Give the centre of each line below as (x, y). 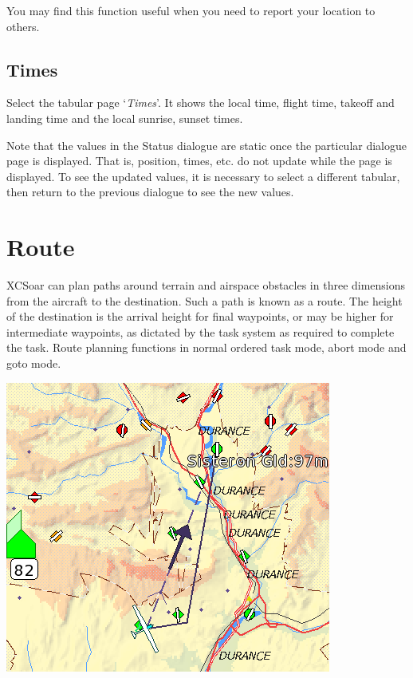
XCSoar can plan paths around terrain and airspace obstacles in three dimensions (206, 285)
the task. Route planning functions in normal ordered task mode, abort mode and (206, 347)
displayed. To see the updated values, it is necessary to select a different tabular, (203, 176)
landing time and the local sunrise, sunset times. (125, 118)
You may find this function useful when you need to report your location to (191, 10)
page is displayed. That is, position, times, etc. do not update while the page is (199, 161)
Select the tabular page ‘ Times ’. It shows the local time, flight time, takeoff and (201, 102)
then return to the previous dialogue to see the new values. (150, 192)
